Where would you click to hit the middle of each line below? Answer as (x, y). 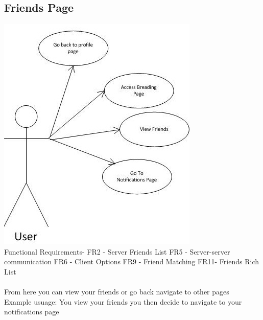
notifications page (32, 312)
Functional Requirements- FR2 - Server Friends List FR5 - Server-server (117, 251)
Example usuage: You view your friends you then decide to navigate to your (123, 301)
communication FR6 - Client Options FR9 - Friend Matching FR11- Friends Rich (131, 261)
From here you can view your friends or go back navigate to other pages (117, 292)
